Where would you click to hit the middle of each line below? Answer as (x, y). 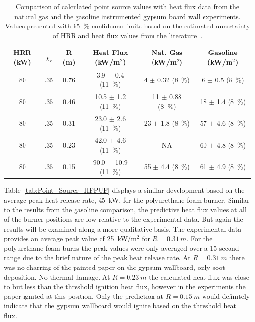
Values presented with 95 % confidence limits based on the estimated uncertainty (127, 26)
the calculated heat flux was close (199, 277)
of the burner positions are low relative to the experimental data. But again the (124, 219)
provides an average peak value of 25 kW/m (70, 238)
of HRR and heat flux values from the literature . (127, 35)
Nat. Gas (167, 52)
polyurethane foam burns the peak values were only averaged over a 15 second (122, 248)
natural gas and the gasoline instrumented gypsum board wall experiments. (127, 16)
